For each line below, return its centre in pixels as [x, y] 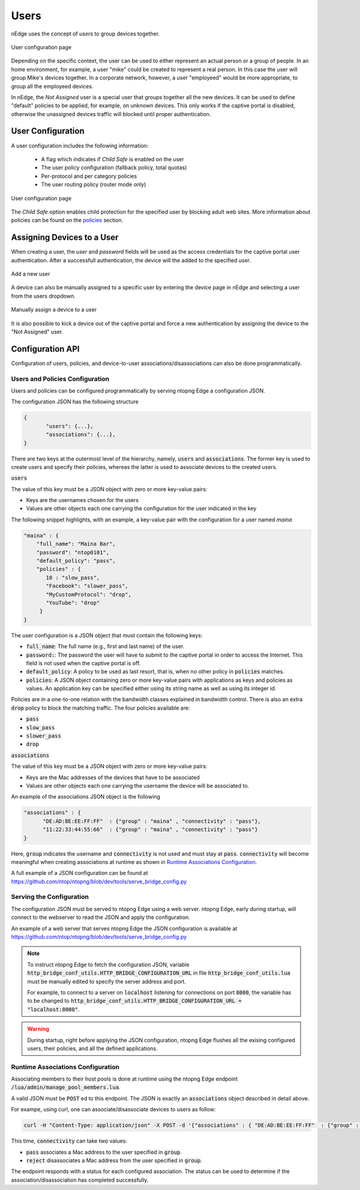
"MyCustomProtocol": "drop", [89, 594]
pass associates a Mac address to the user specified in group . [104, 1152]
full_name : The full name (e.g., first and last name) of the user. [105, 646]
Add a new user [31, 274]
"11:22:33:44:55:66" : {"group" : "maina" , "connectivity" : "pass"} [150, 830]
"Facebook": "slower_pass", [87, 586]
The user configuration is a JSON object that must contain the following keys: [107, 635]
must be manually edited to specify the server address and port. [106, 981]
